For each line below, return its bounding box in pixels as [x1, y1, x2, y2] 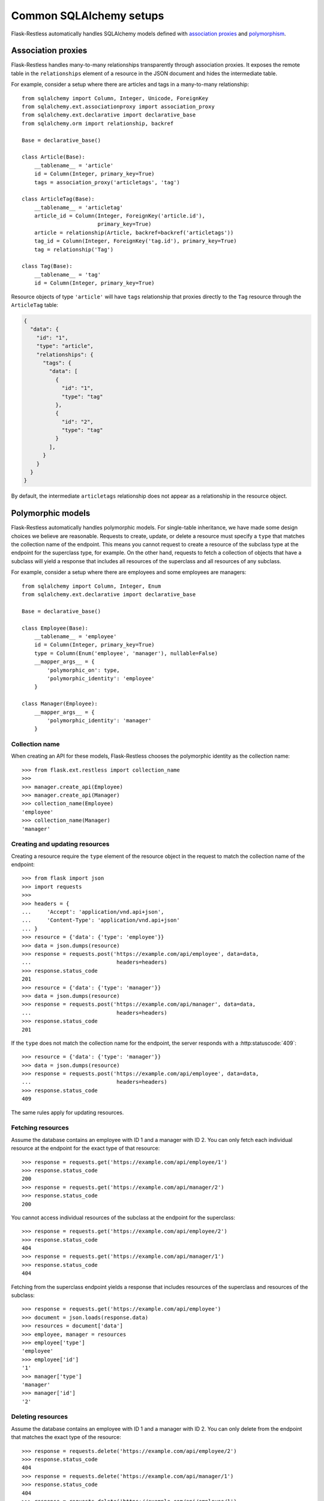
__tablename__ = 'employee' [34, 633, 117, 639]
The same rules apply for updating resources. [11, 1108, 124, 1116]
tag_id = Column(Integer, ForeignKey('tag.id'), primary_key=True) [34, 238, 237, 244]
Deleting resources [11, 1413, 68, 1421]
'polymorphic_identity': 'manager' [47, 717, 152, 723]
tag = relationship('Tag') [34, 246, 114, 253]
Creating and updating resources [11, 840, 110, 848]
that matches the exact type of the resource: [11, 1434, 121, 1441]
